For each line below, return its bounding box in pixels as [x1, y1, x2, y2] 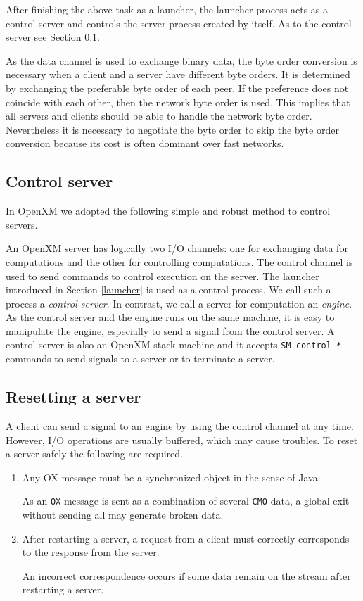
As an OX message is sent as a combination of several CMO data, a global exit [22, 493, 350, 508]
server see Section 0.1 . [6, 30, 101, 44]
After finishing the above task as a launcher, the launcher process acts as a [6, 2, 328, 16]
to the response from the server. [22, 545, 160, 559]
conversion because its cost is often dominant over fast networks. [6, 136, 284, 151]
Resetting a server [6, 386, 141, 407]
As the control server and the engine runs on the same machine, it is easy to [6, 310, 335, 324]
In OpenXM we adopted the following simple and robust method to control [6, 203, 331, 218]
